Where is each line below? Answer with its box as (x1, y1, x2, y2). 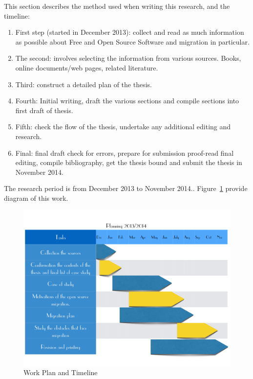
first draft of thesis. (15, 105, 73, 115)
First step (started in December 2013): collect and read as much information (15, 27, 244, 37)
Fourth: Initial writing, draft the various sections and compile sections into (15, 95, 239, 106)
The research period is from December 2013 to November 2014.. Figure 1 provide (4, 183, 248, 193)
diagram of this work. (4, 192, 68, 203)
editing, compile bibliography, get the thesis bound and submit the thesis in (15, 157, 242, 167)
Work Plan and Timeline (23, 367, 98, 378)
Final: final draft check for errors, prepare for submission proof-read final (15, 147, 234, 158)
